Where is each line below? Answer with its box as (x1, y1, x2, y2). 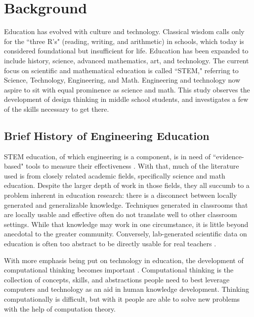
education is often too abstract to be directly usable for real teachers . (4, 238, 216, 249)
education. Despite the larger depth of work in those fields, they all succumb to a (4, 180, 250, 190)
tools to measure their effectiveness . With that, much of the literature (26, 161, 239, 171)
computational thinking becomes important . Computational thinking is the (4, 265, 234, 275)
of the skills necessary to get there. (4, 103, 109, 114)
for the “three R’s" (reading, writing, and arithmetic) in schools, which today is (4, 36, 244, 46)
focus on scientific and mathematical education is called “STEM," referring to (4, 65, 239, 75)
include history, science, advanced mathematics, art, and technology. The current (4, 55, 249, 65)
